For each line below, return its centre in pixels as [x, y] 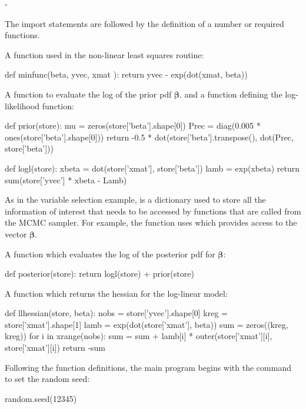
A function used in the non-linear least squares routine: [104, 54]
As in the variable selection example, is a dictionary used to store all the [135, 200]
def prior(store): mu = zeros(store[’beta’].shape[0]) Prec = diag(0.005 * [133, 125]
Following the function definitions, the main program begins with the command [148, 367]
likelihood [22, 105]
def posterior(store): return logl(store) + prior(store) [99, 274]
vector [16, 234]
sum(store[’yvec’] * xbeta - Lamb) [66, 180]
